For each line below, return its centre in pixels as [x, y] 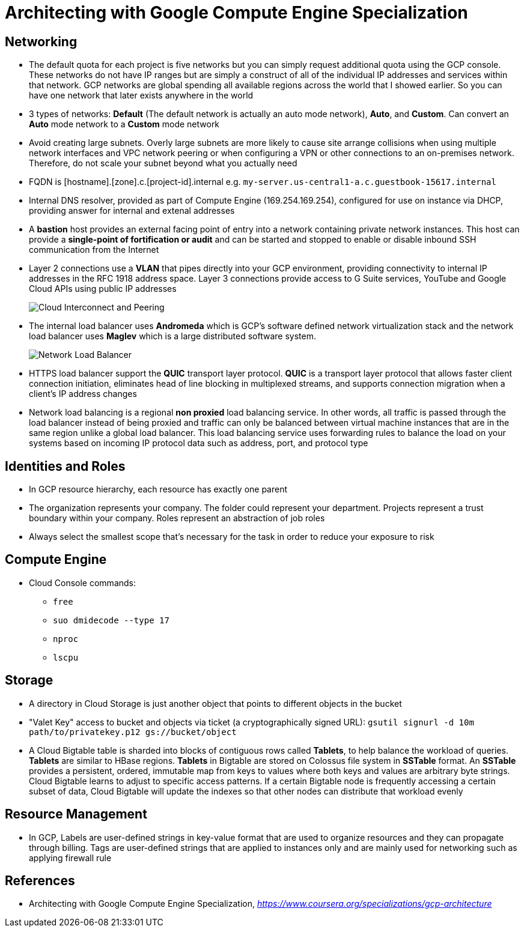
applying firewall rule [70, 858]
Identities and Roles [65, 466]
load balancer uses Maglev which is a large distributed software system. [172, 336]
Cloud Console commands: [83, 582]
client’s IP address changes [83, 394]
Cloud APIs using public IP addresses [103, 289]
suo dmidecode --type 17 [111, 620]
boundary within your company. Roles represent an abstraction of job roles [177, 518]
